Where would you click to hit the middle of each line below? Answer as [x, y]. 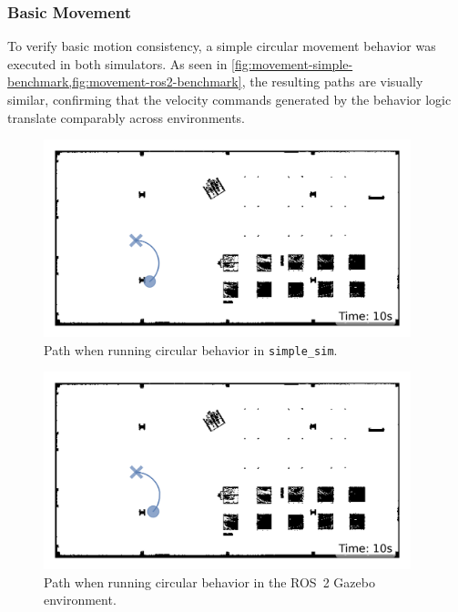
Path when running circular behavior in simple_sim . [191, 349]
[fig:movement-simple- [292, 63]
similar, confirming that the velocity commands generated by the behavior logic [229, 99]
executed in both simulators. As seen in [117, 63]
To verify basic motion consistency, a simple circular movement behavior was [222, 46]
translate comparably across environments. [127, 117]
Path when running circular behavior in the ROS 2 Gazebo [209, 581]
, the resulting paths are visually [332, 82]
